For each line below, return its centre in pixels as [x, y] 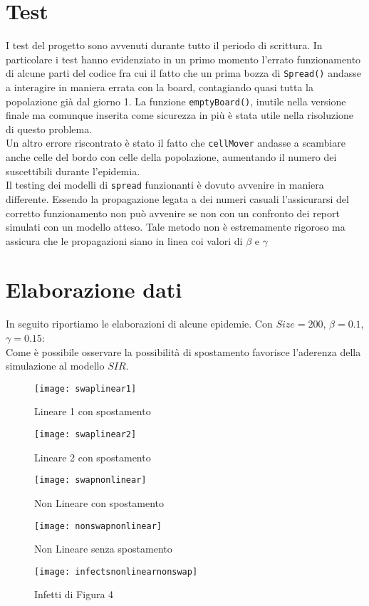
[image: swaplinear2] [85, 435]
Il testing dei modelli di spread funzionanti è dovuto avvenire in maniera [165, 185]
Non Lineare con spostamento [99, 502]
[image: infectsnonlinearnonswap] [116, 571]
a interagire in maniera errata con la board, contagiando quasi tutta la [160, 87]
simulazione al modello [55, 366]
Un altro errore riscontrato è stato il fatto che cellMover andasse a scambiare [176, 143]
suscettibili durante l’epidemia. [73, 171]
